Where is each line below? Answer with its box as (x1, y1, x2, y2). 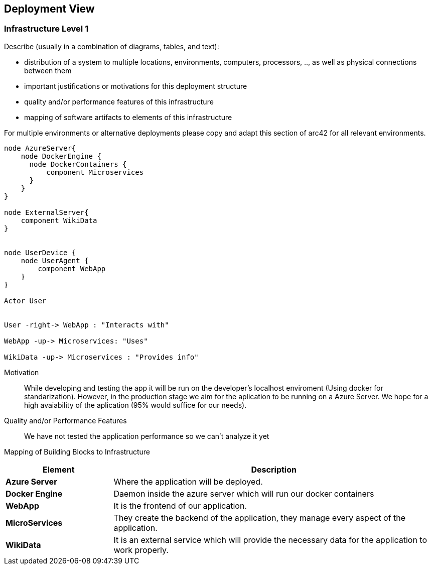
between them (24, 66, 72, 75)
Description (251, 464, 297, 475)
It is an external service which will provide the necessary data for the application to (113, 534, 427, 545)
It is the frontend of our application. (113, 500, 247, 511)
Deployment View (4, 3, 95, 15)
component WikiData (21, 216, 97, 224)
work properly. (113, 544, 169, 555)
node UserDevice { (4, 248, 76, 257)
